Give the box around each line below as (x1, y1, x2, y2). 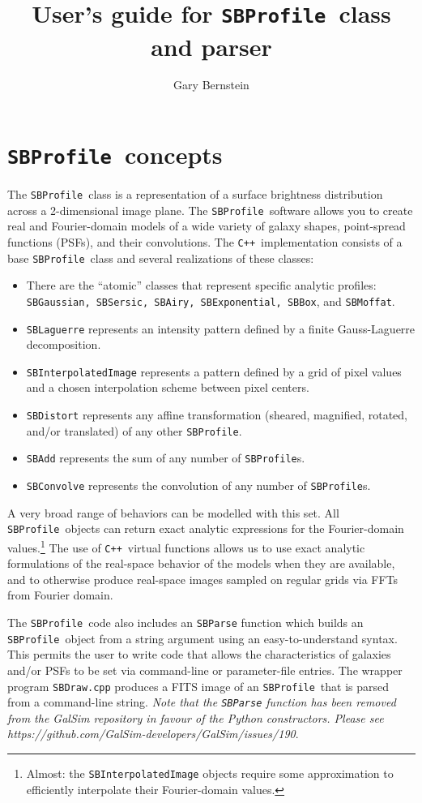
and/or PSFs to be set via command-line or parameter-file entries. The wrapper (7, 661, 403, 678)
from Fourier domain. (7, 586, 113, 603)
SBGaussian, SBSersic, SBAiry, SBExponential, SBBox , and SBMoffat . (26, 292, 395, 309)
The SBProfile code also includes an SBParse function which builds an (7, 614, 364, 631)
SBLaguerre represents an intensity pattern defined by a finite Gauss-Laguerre (26, 320, 416, 337)
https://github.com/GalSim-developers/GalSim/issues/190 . (7, 725, 299, 742)
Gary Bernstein (173, 76, 249, 93)
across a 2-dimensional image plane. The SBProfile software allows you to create (7, 201, 413, 218)
